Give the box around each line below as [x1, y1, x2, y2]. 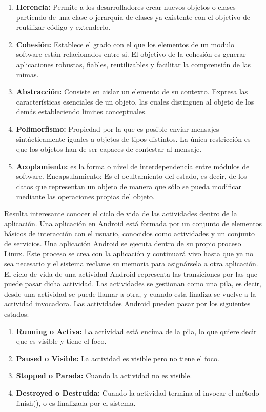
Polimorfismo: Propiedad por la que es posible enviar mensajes [16, 123, 219, 134]
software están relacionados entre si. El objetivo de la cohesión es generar [16, 49, 246, 59]
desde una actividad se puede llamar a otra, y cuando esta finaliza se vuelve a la [4, 288, 256, 299]
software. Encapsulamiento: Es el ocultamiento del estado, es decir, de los [16, 171, 247, 181]
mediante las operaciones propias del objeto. [16, 191, 155, 201]
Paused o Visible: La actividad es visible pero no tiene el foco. [16, 353, 219, 363]
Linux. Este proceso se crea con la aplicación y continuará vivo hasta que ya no [4, 248, 254, 259]
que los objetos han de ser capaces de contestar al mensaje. [16, 143, 202, 154]
